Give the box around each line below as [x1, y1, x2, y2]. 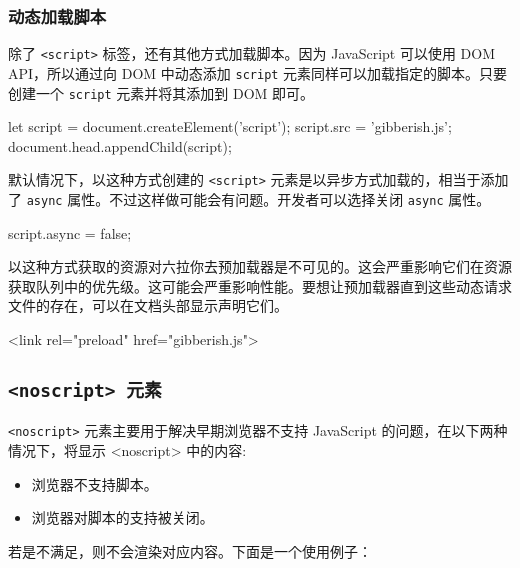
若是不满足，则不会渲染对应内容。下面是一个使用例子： [8, 540, 372, 561]
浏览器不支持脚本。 [31, 473, 158, 494]
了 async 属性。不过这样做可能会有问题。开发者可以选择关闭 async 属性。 [8, 189, 491, 210]
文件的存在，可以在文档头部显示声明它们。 [8, 295, 288, 316]
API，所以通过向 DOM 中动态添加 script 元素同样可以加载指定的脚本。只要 [8, 62, 508, 83]
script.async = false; [8, 222, 132, 243]
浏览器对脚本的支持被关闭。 [31, 507, 214, 528]
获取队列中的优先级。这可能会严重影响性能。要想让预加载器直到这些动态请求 [8, 275, 512, 296]
